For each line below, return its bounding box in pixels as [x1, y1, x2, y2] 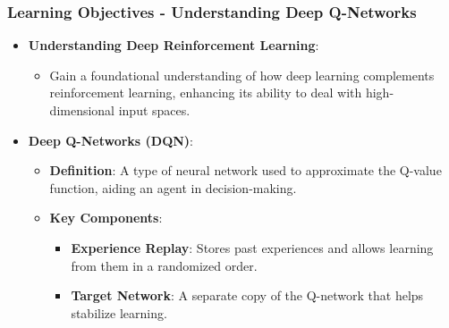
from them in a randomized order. [71, 256, 258, 274]
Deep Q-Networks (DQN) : [28, 130, 194, 149]
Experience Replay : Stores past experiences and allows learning [71, 238, 434, 257]
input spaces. [118, 101, 191, 119]
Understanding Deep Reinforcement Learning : [28, 36, 319, 55]
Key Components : [49, 208, 163, 227]
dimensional [49, 101, 115, 119]
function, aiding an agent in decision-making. [49, 178, 297, 197]
